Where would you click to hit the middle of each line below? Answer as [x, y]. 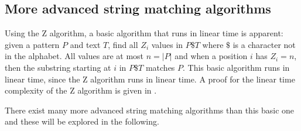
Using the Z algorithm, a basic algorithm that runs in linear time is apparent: [144, 33]
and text [85, 44]
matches [160, 67]
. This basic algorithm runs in [236, 67]
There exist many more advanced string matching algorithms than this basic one [150, 110]
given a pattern [32, 44]
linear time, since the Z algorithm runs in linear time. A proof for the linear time [150, 79]
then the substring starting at [58, 67]
